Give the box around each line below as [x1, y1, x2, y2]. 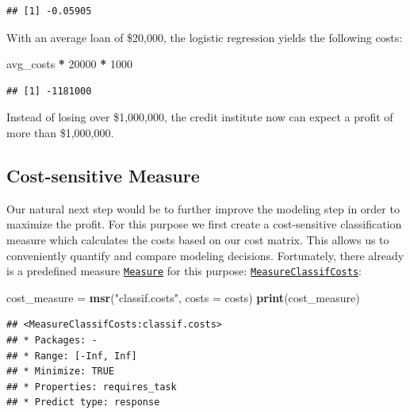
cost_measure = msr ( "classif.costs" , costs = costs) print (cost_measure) [6, 289, 360, 305]
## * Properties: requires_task [6, 381, 177, 393]
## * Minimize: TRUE [6, 366, 115, 378]
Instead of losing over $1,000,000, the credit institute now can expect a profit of [6, 109, 393, 125]
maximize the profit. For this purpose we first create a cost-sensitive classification [6, 216, 402, 232]
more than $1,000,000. [6, 124, 114, 140]
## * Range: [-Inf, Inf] [6, 350, 137, 362]
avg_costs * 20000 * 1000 [6, 56, 132, 72]
